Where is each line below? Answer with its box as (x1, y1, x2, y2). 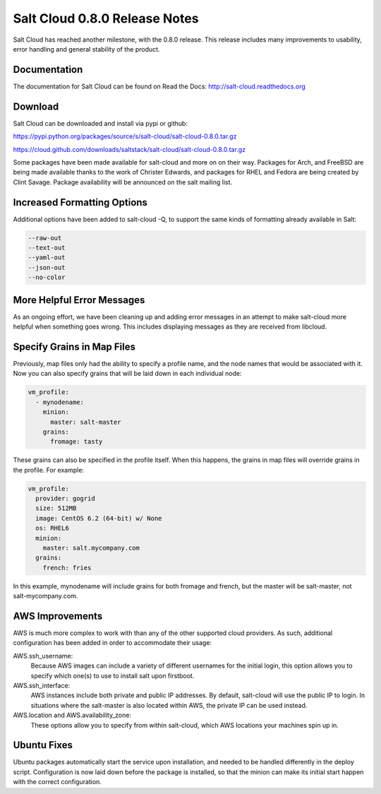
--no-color (28, 273, 66, 282)
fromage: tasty (50, 438, 103, 446)
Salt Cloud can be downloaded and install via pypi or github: (13, 119, 188, 127)
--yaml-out (28, 254, 66, 261)
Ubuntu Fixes (13, 739, 73, 752)
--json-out (28, 263, 66, 271)
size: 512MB (35, 504, 77, 512)
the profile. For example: (13, 466, 85, 474)
